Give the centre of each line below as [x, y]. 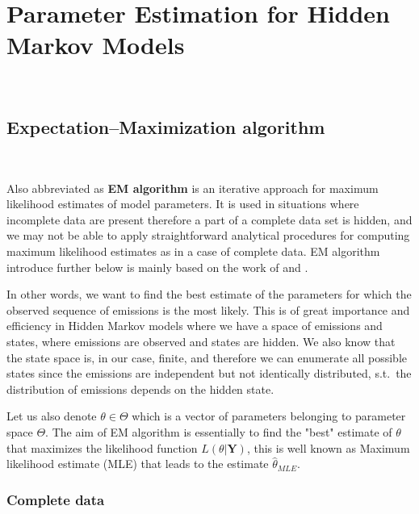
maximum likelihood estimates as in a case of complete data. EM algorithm [193, 251]
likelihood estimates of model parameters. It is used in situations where [183, 204]
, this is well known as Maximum [328, 447]
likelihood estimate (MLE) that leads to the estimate [138, 464]
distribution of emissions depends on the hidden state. [140, 389]
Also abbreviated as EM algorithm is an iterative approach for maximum [193, 188]
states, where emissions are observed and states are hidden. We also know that [201, 342]
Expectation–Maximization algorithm [166, 127]
